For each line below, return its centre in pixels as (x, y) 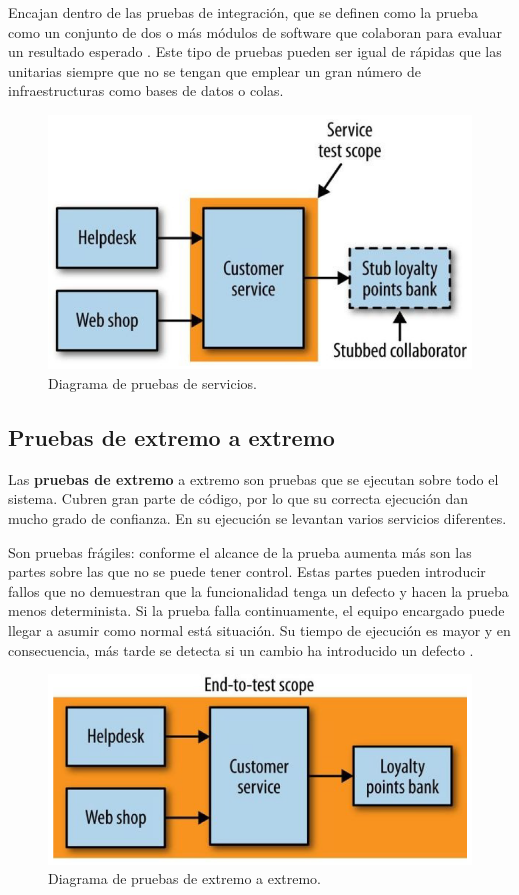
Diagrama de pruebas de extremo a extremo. (185, 878)
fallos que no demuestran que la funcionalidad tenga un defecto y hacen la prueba (258, 590)
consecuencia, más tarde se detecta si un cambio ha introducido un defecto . (241, 649)
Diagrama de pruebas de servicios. (152, 383)
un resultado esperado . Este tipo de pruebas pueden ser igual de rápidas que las (255, 51)
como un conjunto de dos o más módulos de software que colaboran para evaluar (255, 31)
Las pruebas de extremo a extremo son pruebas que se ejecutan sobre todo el (253, 478)
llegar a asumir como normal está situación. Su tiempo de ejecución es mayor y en (259, 630)
